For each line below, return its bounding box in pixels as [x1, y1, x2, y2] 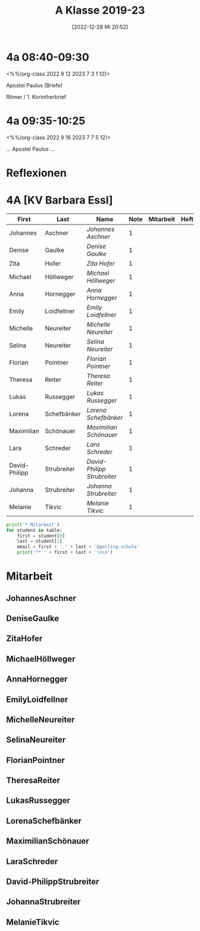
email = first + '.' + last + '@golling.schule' [17, 544, 140, 550]
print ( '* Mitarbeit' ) [6, 522, 60, 528]
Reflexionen [6, 166, 67, 179]
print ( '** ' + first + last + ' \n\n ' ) [17, 549, 113, 556]
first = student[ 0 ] [17, 533, 65, 539]
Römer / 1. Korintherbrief [6, 93, 67, 100]
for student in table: [6, 527, 62, 533]
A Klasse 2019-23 [55, 4, 145, 17]
